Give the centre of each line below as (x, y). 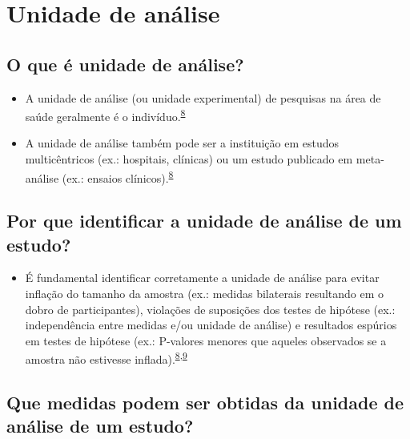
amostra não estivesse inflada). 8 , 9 (106, 358)
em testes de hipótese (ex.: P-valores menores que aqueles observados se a (206, 340)
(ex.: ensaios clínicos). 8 (118, 176)
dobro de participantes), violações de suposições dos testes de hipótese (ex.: (210, 309)
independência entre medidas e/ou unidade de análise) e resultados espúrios (211, 325)
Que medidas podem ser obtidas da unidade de (205, 403)
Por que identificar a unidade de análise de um (204, 221)
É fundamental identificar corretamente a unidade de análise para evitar (202, 278)
